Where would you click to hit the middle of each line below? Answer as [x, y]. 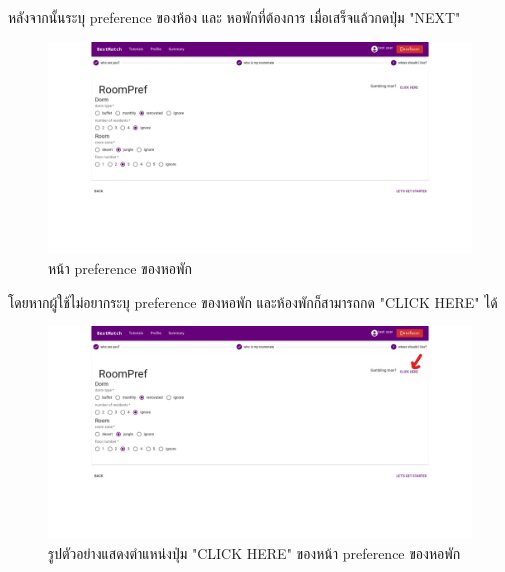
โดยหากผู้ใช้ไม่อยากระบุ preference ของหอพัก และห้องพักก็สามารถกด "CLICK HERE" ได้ [253, 301]
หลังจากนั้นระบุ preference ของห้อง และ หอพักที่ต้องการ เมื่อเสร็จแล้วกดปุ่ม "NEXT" [234, 17]
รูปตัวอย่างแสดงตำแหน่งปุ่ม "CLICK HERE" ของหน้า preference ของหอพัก [254, 552]
